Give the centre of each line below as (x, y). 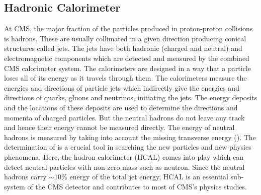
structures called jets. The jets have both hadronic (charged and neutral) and (123, 48)
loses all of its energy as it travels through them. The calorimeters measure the (125, 78)
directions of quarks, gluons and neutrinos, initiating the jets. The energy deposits (131, 97)
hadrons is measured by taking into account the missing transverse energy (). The (130, 137)
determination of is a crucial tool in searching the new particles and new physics (128, 147)
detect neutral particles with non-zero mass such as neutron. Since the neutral (124, 167)
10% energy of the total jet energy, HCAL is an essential (141, 177)
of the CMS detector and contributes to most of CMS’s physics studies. (137, 186)
